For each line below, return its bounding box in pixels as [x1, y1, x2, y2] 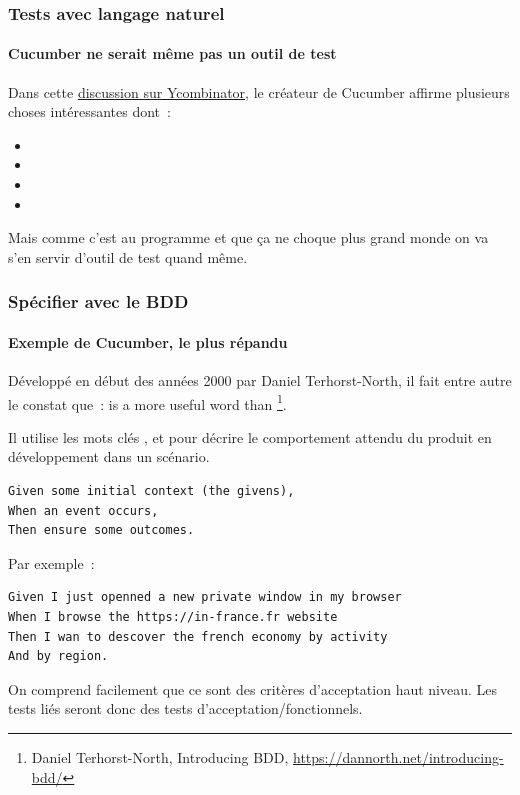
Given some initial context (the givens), [8, 484, 295, 499]
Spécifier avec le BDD [8, 289, 189, 314]
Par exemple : [8, 552, 95, 573]
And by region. [8, 649, 109, 664]
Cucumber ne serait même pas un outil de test [8, 43, 337, 64]
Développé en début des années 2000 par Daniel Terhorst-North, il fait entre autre [8, 370, 512, 391]
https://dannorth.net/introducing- [293, 747, 504, 767]
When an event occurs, [8, 503, 159, 518]
